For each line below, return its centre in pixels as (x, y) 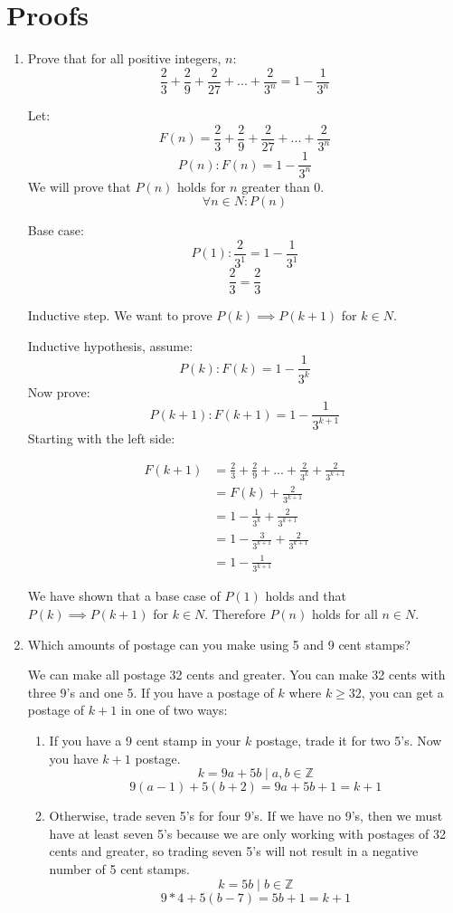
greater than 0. (283, 186)
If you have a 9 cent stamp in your (145, 741)
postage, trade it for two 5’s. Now (349, 741)
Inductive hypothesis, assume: (110, 345)
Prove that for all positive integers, (124, 58)
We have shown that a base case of (124, 596)
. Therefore (235, 614)
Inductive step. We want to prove (120, 315)
